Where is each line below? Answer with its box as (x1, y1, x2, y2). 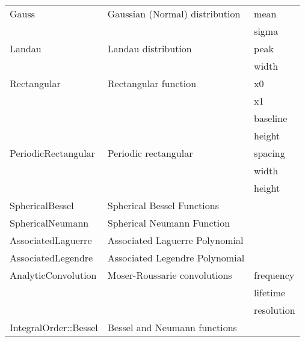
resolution (254, 303, 295, 317)
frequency (254, 268, 295, 282)
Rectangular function (107, 76, 197, 90)
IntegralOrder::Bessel (10, 320, 98, 334)
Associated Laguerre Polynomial (107, 233, 244, 247)
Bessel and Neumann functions (107, 320, 237, 334)
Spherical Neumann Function (107, 216, 230, 230)
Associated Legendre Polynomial (107, 251, 245, 264)
